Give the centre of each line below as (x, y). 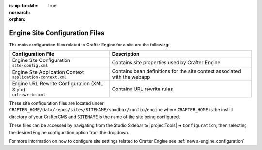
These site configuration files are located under (56, 103)
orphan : (17, 19)
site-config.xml (30, 66)
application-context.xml (39, 77)
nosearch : (19, 13)
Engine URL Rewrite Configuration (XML (58, 84)
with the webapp (131, 77)
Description (126, 54)
